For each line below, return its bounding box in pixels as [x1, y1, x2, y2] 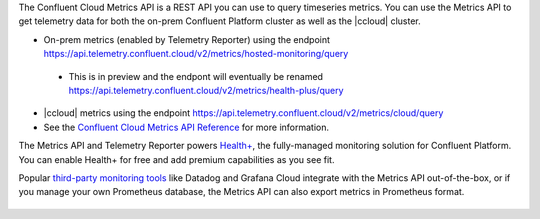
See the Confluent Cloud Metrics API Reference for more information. [43, 121, 330, 133]
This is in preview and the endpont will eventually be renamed [68, 70, 324, 82]
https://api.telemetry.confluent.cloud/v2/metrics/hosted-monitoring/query [43, 48, 349, 60]
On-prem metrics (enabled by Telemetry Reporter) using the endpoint [43, 33, 330, 45]
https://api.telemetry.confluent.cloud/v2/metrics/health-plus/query [68, 84, 344, 96]
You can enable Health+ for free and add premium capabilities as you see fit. [18, 153, 335, 165]
